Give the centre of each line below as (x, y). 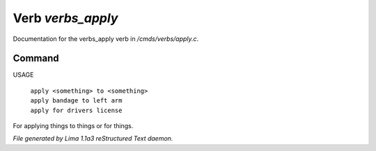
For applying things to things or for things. (73, 126)
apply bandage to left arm (76, 101)
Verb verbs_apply (65, 18)
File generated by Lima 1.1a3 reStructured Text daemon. (93, 139)
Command (36, 59)
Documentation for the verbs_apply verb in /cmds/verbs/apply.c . (106, 39)
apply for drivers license (76, 110)
